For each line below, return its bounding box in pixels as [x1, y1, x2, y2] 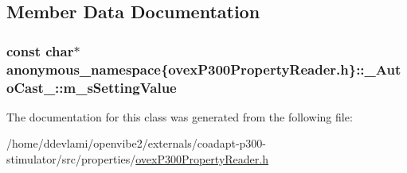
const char [6, 40, 74, 60]
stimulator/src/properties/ [6, 151, 136, 167]
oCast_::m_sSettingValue [6, 77, 177, 97]
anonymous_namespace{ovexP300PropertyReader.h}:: [6, 59, 365, 79]
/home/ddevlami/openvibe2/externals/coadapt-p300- [6, 135, 267, 152]
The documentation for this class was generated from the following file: [6, 108, 353, 125]
